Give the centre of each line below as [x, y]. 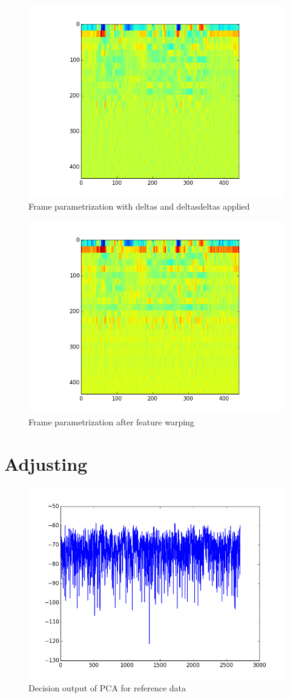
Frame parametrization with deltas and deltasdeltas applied [139, 206]
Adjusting [46, 463]
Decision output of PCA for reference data [107, 688]
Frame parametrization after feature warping [111, 421]
